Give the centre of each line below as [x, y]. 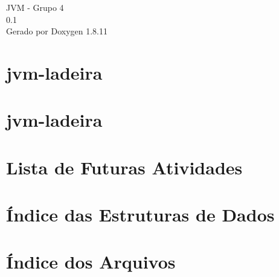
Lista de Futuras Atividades [124, 167]
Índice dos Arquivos [91, 262]
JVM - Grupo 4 [35, 7]
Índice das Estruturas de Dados [140, 215]
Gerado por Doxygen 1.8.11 [57, 31]
